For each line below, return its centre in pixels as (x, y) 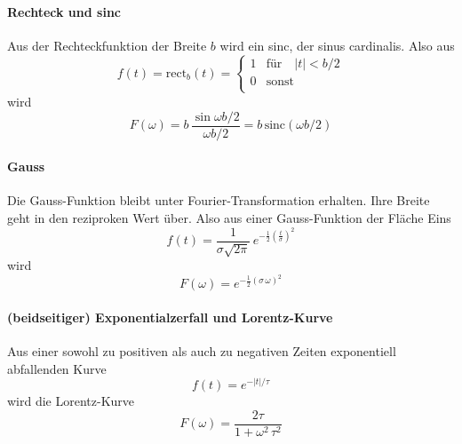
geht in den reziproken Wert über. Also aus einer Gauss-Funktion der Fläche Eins (229, 218)
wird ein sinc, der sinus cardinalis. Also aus (337, 45)
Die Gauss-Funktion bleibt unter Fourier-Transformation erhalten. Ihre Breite (219, 200)
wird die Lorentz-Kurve (71, 401)
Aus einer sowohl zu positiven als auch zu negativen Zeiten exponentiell (202, 351)
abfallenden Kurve (57, 368)
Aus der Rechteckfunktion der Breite (107, 45)
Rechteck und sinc (64, 11)
